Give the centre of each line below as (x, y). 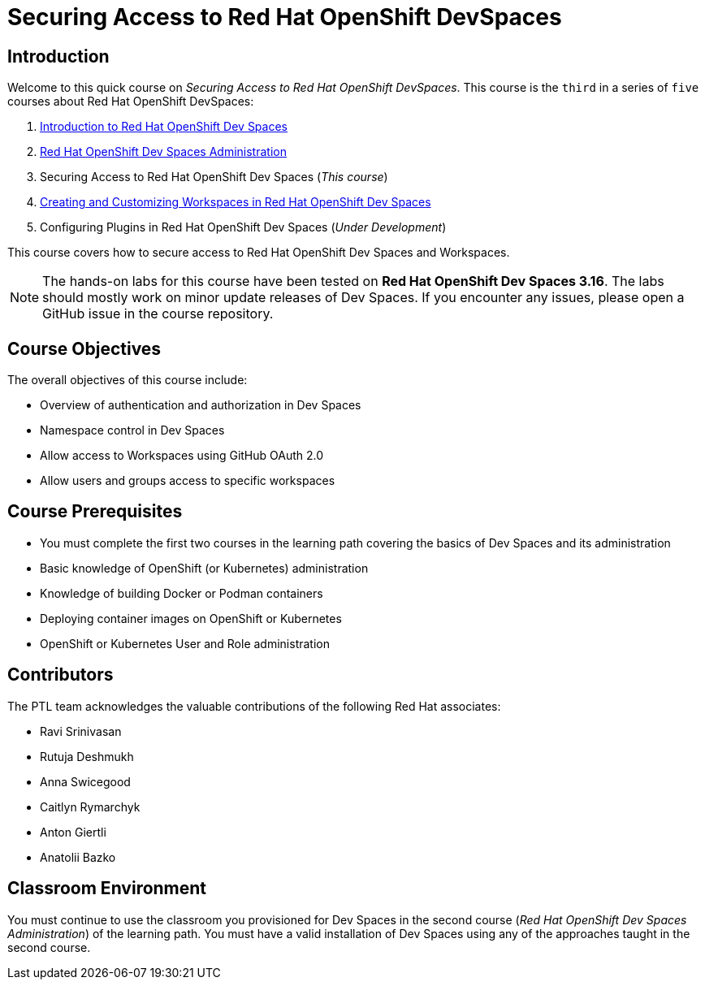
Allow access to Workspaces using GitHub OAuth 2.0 (182, 456)
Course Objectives (84, 348)
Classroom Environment (107, 889)
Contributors (61, 675)
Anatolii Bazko (78, 857)
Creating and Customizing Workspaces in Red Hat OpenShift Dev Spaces (236, 202)
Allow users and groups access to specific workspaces (188, 481)
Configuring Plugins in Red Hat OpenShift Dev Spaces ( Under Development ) (243, 227)
